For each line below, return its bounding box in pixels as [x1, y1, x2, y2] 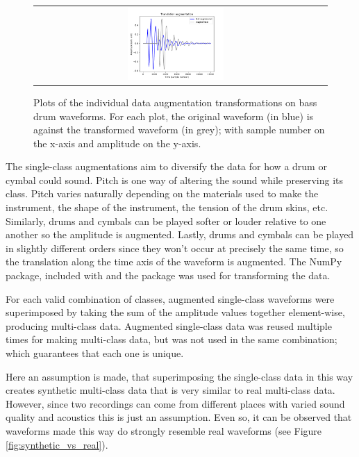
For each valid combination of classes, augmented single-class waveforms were [6, 291, 335, 306]
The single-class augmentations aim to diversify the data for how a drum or [6, 159, 327, 174]
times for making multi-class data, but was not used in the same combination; [6, 332, 337, 347]
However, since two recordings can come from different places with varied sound [6, 396, 345, 410]
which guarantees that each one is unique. [6, 346, 184, 360]
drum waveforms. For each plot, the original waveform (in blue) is [33, 108, 314, 123]
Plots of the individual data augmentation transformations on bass [33, 94, 317, 109]
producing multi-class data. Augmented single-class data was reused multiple [6, 318, 332, 333]
